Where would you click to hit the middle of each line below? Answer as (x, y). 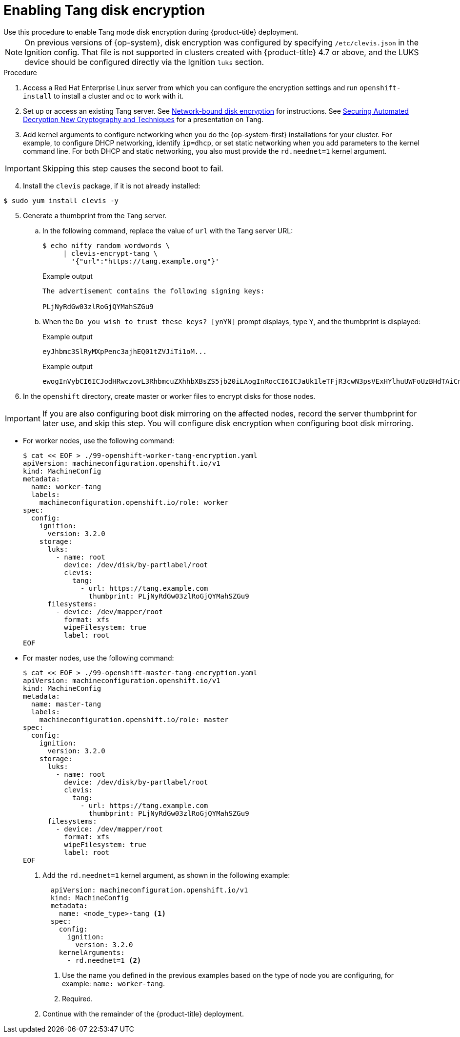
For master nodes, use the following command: (99, 658)
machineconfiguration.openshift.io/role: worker (134, 502)
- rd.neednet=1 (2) (104, 960)
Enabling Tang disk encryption (104, 10)
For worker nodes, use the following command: (99, 440)
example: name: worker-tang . (114, 983)
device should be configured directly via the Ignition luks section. (144, 62)
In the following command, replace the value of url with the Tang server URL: (168, 230)
